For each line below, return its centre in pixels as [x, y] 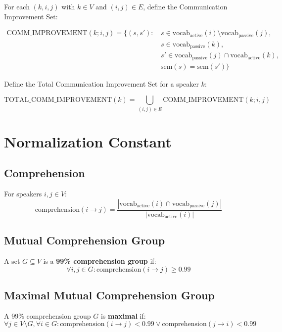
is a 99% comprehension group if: [100, 261]
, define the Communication [185, 6]
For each [17, 6]
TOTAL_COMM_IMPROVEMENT [58, 100]
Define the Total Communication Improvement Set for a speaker [101, 83]
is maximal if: [123, 315]
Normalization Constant [88, 141]
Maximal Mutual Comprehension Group [109, 295]
